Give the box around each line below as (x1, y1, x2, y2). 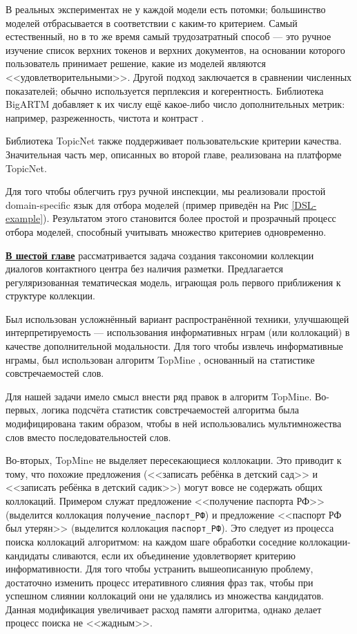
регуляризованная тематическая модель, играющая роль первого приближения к (6, 274, 341, 289)
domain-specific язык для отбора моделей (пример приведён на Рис (6, 197, 289, 212)
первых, (6, 402, 39, 417)
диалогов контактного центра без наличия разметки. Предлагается (6, 261, 283, 276)
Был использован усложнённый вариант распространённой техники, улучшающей (6, 311, 349, 326)
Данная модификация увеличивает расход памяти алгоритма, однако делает (6, 602, 322, 616)
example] (6, 211, 44, 225)
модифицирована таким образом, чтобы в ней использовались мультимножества (6, 416, 342, 431)
